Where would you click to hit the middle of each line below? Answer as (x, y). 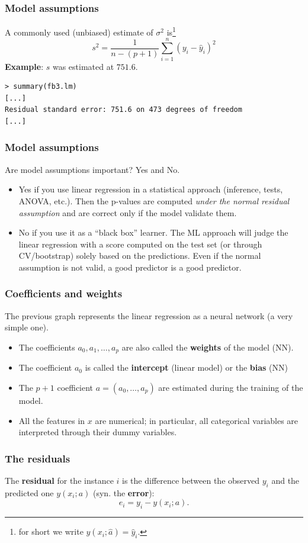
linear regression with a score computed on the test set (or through (140, 244)
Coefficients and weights (64, 293)
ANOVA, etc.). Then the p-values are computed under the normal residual (154, 200)
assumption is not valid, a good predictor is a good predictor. (130, 267)
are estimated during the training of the (231, 387)
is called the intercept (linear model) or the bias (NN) (187, 367)
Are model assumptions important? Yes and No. (92, 169)
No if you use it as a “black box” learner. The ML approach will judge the (153, 232)
